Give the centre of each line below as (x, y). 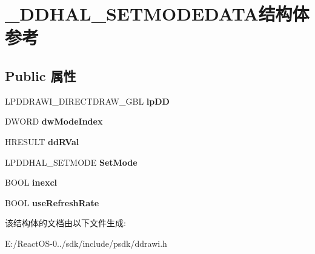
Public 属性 (41, 75)
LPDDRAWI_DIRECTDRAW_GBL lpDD (87, 101)
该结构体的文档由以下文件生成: (65, 223)
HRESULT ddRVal (42, 141)
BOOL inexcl (31, 182)
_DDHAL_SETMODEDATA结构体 (157, 14)
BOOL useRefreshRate (52, 202)
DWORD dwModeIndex (54, 121)
